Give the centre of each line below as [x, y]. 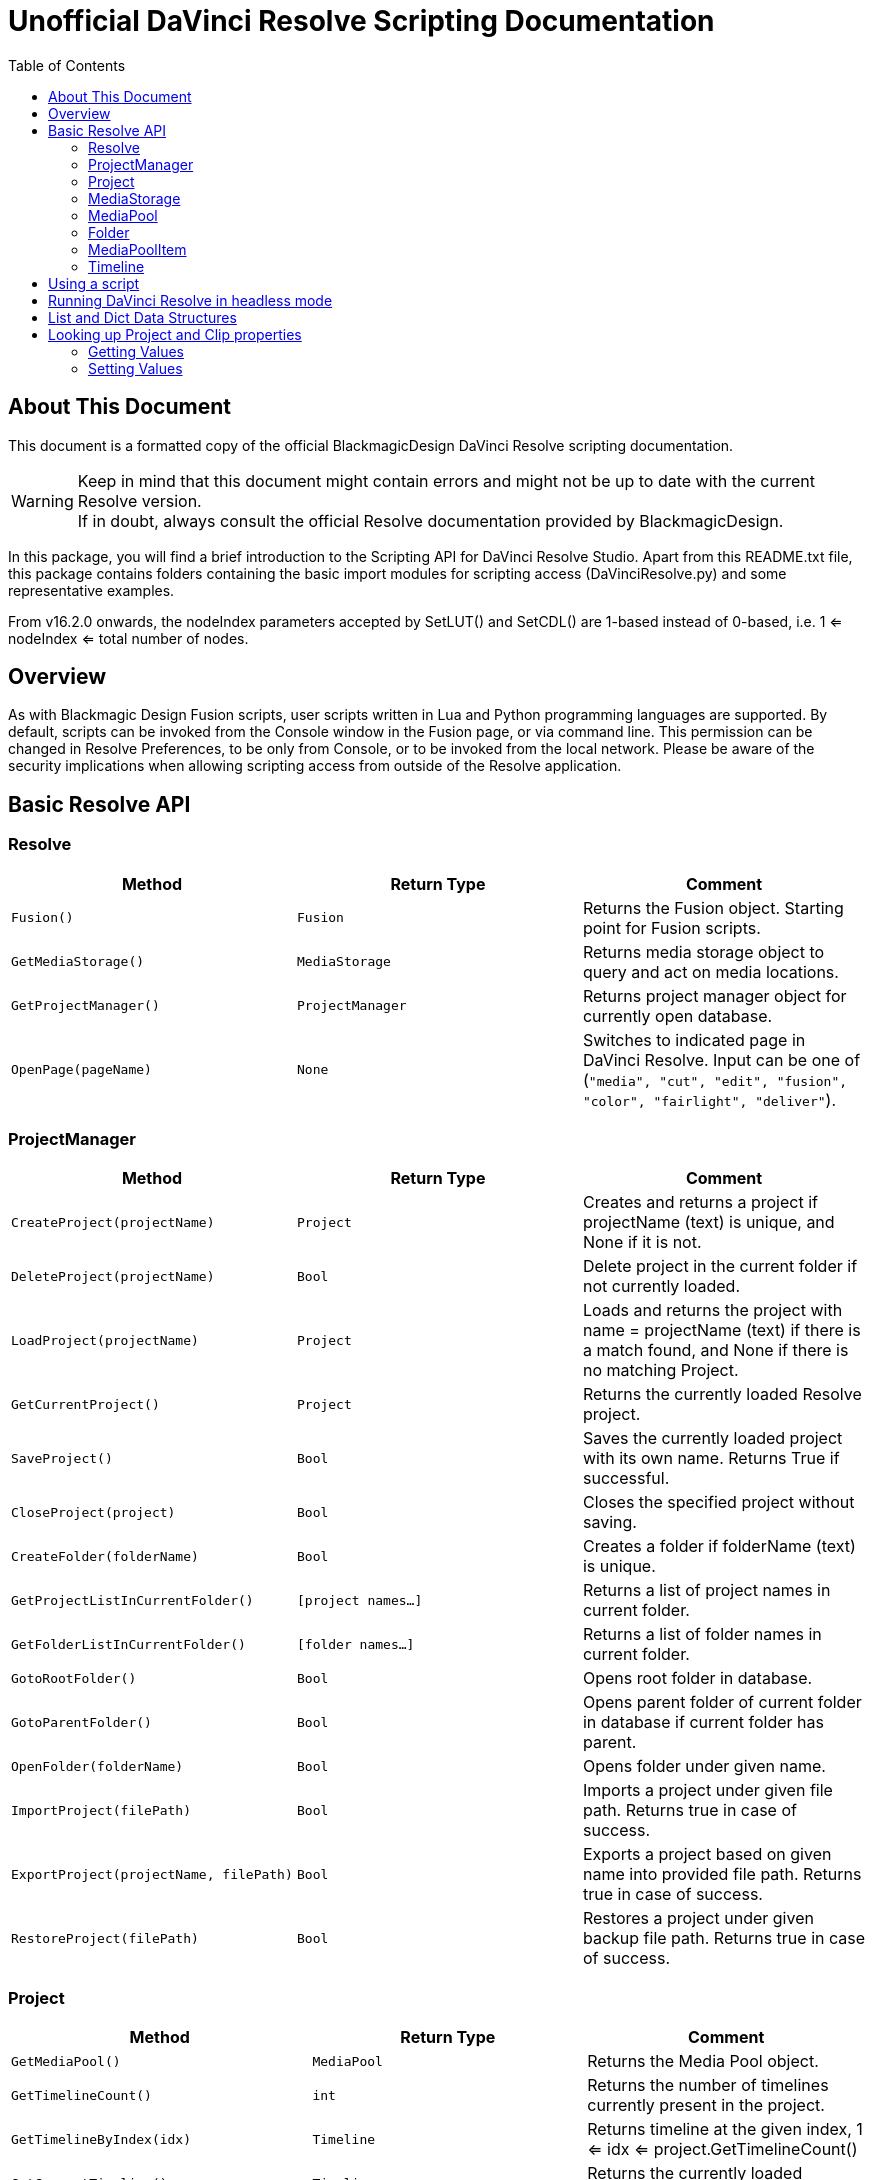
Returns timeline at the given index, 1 [725, 2129]
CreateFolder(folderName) [105, 1556]
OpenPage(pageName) [81, 1070]
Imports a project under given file [707, 1790]
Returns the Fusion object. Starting [713, 907]
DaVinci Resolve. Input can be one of [721, 1059]
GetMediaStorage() [78, 962]
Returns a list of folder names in [702, 1634]
